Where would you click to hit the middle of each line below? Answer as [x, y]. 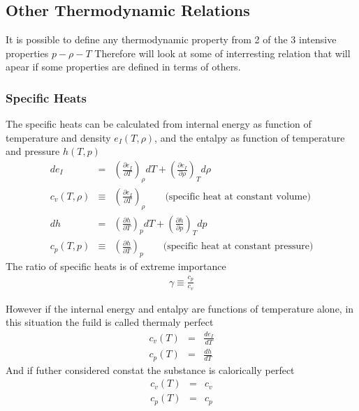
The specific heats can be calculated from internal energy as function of [159, 124]
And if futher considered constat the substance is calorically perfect [150, 369]
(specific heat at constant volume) [238, 196]
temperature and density [58, 137]
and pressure [33, 151]
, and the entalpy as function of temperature [250, 137]
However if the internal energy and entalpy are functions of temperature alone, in [180, 308]
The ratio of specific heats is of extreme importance [116, 266]
